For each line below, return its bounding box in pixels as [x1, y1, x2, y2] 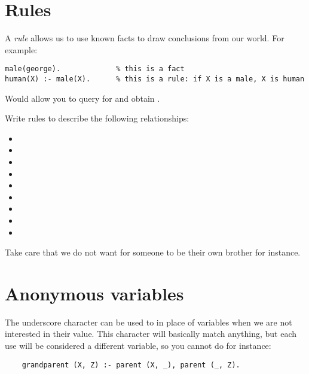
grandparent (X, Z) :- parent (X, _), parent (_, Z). [22, 360, 240, 369]
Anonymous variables [5, 281, 184, 305]
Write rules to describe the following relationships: [5, 112, 189, 124]
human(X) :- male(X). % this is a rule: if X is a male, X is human [5, 74, 305, 83]
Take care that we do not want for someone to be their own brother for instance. [5, 246, 301, 259]
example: [5, 43, 38, 56]
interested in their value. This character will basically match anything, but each [5, 327, 297, 340]
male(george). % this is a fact [5, 65, 185, 74]
